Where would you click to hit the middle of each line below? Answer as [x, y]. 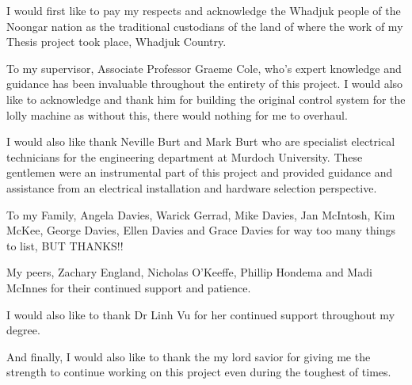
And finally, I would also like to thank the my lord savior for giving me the [189, 356]
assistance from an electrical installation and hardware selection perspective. [192, 187]
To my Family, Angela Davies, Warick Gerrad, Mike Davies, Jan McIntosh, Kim [201, 214]
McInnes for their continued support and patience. [129, 287]
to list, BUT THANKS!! [65, 245]
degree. [23, 330]
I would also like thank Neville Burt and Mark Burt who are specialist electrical [201, 141]
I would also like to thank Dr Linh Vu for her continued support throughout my [201, 314]
